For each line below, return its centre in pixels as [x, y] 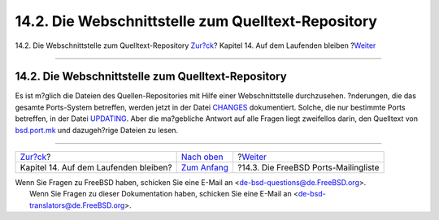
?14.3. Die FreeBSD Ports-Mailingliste [308, 168]
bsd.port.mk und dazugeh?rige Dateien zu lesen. [97, 130]
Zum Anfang [205, 168]
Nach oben [202, 157]
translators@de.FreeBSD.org [77, 205]
